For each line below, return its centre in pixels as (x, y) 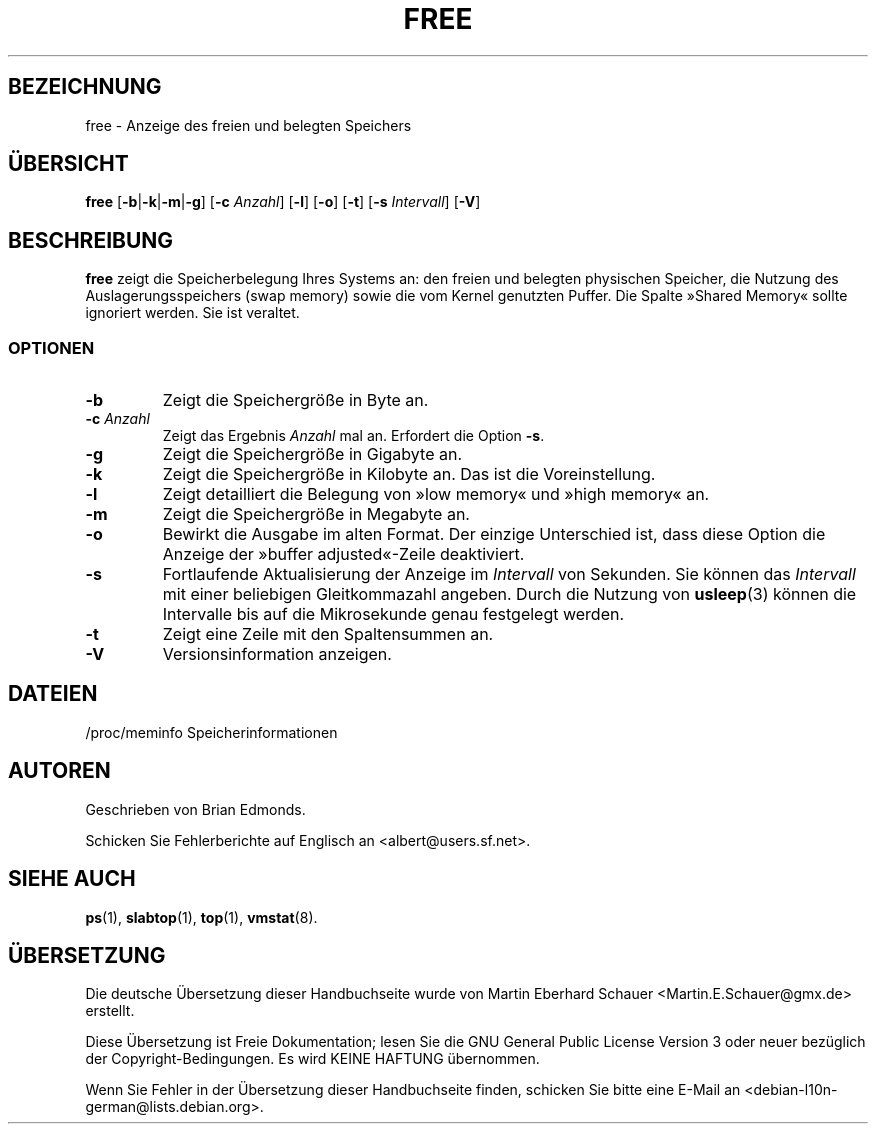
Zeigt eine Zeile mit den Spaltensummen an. (328, 634)
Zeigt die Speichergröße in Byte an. (295, 400)
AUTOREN (59, 771)
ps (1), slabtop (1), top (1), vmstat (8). (201, 917)
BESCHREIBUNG (91, 240)
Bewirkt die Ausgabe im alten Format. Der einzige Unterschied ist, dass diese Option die (494, 534)
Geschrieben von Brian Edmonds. (195, 809)
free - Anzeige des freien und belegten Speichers (248, 125)
